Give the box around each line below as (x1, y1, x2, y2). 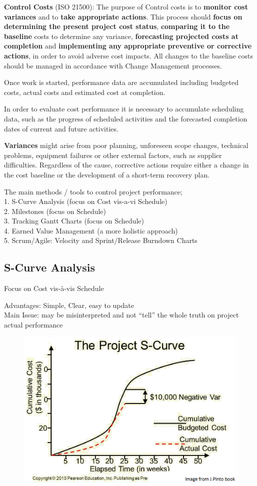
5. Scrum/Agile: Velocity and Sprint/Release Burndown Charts (4, 235, 197, 245)
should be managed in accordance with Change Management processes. (4, 60, 222, 70)
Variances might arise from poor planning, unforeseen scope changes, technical (4, 140, 248, 150)
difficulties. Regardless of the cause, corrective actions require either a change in (4, 159, 249, 170)
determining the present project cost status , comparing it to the (4, 21, 230, 31)
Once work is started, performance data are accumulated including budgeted (4, 77, 238, 87)
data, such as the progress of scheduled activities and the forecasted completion (4, 113, 247, 123)
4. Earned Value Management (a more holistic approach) (4, 225, 178, 235)
